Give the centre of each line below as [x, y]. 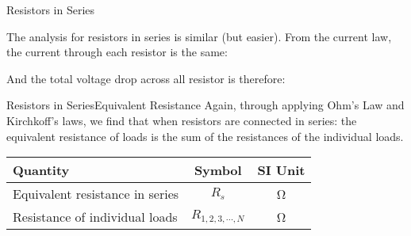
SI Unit [281, 170]
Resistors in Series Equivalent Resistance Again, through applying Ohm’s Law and [205, 105]
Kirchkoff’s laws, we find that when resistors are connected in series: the [182, 120]
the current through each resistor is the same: [117, 52]
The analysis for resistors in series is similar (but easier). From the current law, [199, 36]
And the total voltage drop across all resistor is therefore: [146, 78]
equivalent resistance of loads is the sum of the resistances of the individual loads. [205, 136]
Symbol [218, 170]
